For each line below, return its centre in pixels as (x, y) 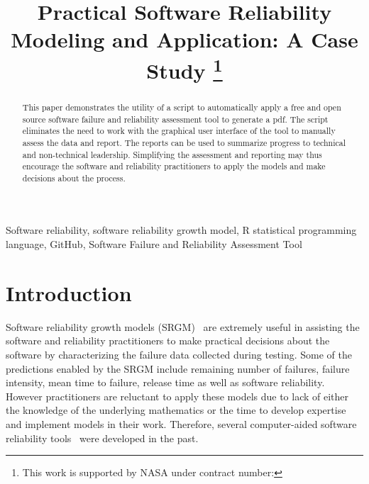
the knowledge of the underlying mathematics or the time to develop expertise (176, 410)
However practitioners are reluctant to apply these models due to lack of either (177, 396)
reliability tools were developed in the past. (102, 438)
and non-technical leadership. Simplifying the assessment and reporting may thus (172, 154)
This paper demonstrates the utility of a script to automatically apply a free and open (182, 107)
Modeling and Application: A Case (184, 39)
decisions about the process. (74, 178)
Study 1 (184, 68)
